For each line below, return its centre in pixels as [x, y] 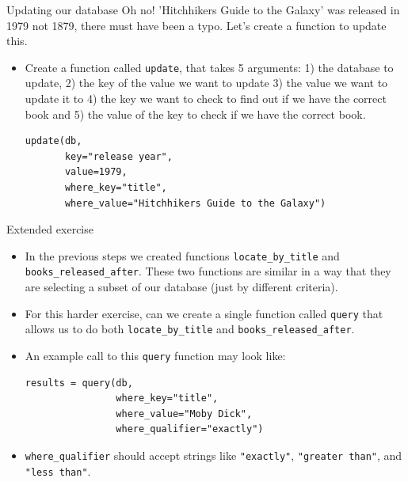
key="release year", [118, 156]
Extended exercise [50, 229]
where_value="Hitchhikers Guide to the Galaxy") [195, 203]
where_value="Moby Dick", [184, 414]
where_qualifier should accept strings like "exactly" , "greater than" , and [214, 455]
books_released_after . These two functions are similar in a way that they [208, 271]
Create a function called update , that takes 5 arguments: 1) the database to [209, 67]
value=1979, [96, 172]
